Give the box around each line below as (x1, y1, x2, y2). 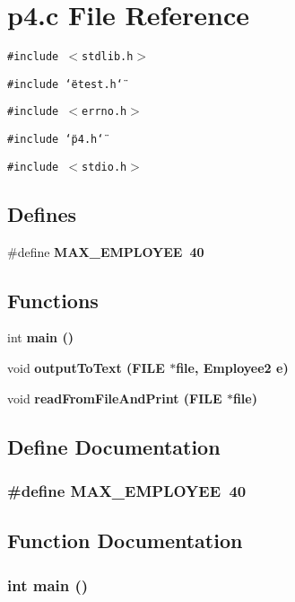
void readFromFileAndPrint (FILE (7, 388, 222, 407)
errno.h (82, 105, 127, 119)
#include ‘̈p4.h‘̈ (7, 133, 104, 146)
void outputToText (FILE (7, 359, 165, 376)
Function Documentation (7, 527, 243, 554)
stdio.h (82, 160, 127, 173)
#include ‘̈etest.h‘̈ (7, 77, 123, 91)
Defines (7, 199, 77, 227)
